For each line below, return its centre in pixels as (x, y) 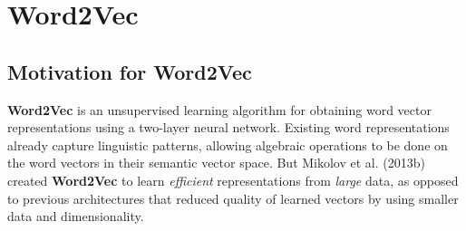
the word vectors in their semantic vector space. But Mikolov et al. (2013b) (216, 163)
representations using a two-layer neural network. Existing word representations (228, 127)
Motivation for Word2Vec (130, 71)
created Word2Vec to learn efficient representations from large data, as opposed (233, 180)
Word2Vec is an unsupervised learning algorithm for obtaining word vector (219, 109)
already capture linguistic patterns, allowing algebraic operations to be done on (228, 144)
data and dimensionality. (76, 216)
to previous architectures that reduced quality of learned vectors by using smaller (233, 198)
